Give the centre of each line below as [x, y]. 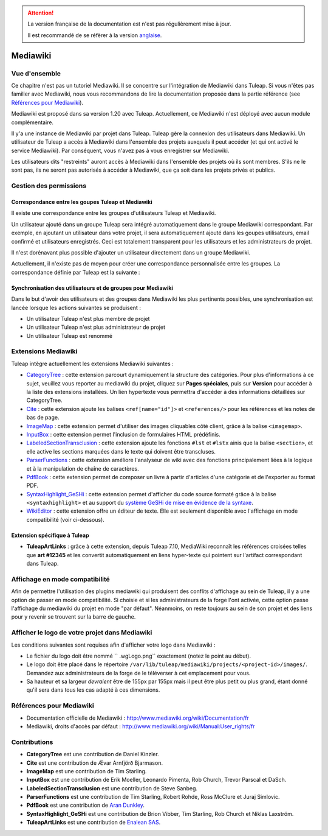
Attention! [41, 13]
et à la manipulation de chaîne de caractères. [83, 468]
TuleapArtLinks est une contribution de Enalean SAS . [94, 823]
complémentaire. [32, 122]
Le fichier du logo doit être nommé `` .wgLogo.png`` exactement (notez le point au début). [139, 656]
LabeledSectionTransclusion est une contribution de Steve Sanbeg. [112, 788]
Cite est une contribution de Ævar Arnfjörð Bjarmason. [95, 763]
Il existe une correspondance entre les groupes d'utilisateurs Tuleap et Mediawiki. [114, 213]
